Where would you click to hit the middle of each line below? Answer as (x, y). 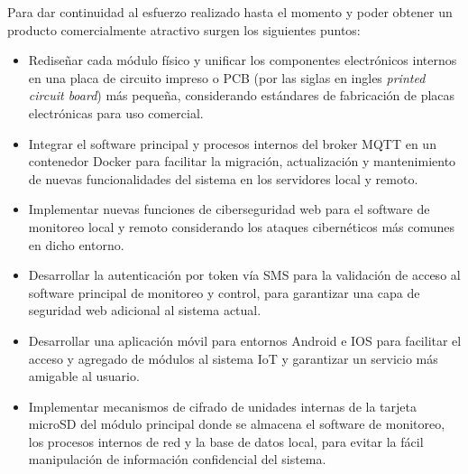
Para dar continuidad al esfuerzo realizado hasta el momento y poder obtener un (230, 12)
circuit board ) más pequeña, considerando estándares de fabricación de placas (242, 95)
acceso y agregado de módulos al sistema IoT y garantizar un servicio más (233, 358)
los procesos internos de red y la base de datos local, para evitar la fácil (226, 441)
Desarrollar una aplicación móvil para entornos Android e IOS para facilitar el (245, 340)
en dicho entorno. (76, 244)
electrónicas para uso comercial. (116, 112)
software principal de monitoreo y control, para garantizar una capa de (224, 292)
